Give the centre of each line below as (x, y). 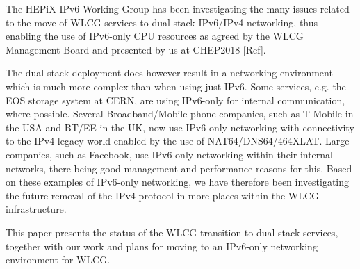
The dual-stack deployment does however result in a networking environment (169, 73)
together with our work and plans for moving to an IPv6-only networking (162, 246)
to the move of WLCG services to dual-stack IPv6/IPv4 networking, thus (162, 22)
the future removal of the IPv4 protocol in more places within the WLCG (163, 195)
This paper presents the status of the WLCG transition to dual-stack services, (172, 232)
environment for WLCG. (58, 260)
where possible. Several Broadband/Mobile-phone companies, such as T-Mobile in (180, 114)
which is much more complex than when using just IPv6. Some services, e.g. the (176, 86)
